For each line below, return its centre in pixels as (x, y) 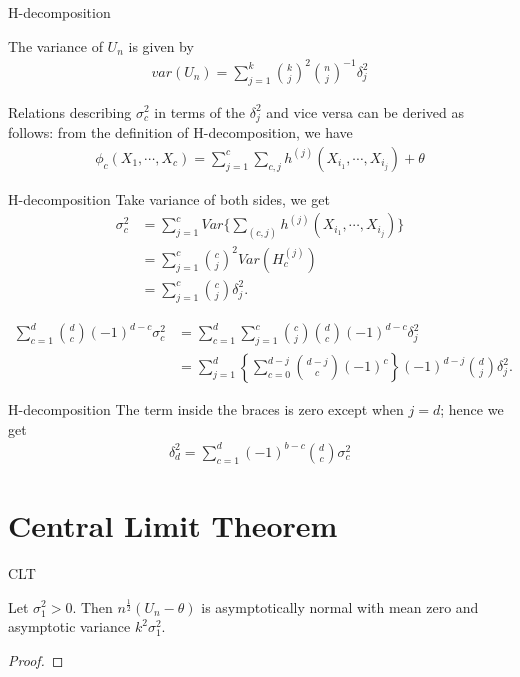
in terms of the (200, 111)
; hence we (472, 409)
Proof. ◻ (36, 659)
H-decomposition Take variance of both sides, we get (169, 198)
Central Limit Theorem (173, 524)
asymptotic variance (69, 626)
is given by (161, 45)
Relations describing (70, 111)
